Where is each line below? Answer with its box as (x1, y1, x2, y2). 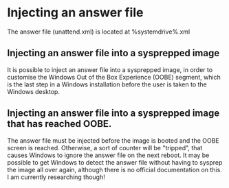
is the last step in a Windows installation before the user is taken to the (7, 80, 208, 89)
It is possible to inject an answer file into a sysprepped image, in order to (7, 65, 213, 73)
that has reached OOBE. (7, 118, 112, 130)
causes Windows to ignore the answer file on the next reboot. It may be (7, 151, 210, 159)
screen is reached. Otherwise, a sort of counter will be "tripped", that (7, 143, 203, 152)
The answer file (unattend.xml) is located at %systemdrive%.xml (7, 27, 190, 36)
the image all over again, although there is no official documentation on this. (7, 165, 222, 174)
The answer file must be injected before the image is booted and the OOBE (7, 136, 220, 145)
